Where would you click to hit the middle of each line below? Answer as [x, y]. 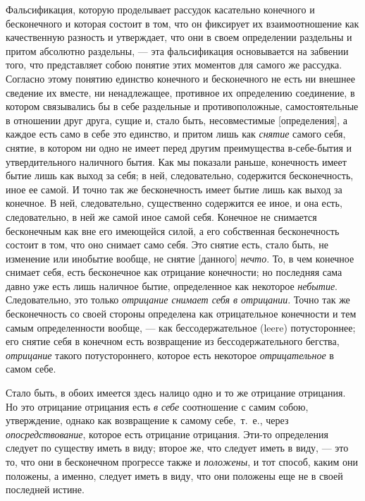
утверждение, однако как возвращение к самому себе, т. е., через [147, 420]
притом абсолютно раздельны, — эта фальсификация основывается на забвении [177, 50]
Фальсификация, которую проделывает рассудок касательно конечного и [160, 9]
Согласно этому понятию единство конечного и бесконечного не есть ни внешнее [180, 78]
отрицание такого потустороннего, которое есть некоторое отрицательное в [170, 355]
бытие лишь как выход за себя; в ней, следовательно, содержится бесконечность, [180, 175]
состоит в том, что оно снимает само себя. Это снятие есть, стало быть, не [167, 245]
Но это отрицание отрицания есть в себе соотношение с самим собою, [157, 406]
